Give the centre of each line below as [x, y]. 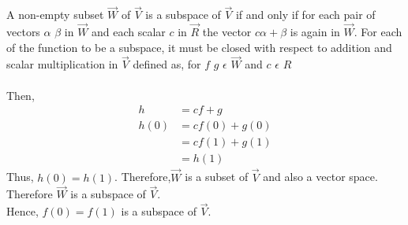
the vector [227, 32]
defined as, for [167, 64]
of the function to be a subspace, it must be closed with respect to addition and [199, 47]
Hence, [22, 211]
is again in [315, 32]
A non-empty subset [55, 15]
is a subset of [217, 177]
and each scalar [129, 32]
